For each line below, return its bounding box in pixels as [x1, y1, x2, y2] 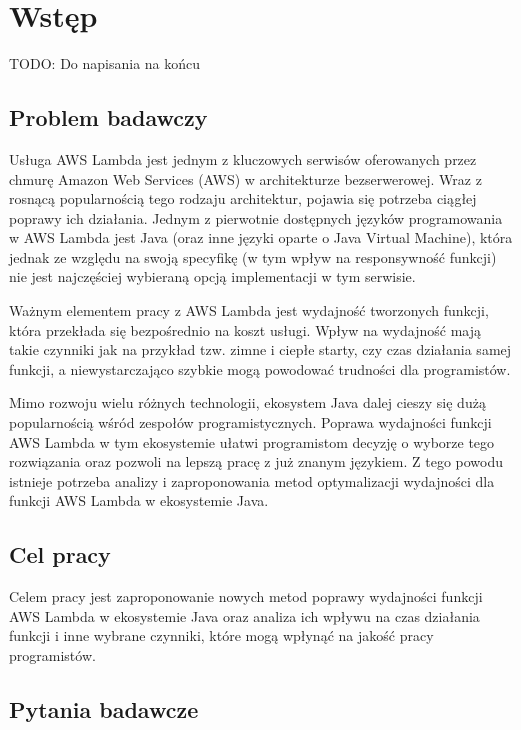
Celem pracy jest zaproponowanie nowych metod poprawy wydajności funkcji [9, 586, 483, 607]
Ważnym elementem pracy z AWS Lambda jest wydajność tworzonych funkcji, [9, 300, 489, 321]
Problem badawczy [9, 102, 208, 133]
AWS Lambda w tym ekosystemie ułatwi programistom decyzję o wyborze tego [9, 431, 495, 452]
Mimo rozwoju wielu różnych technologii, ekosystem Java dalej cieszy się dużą [9, 392, 486, 413]
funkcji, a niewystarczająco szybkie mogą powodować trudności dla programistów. [9, 358, 511, 379]
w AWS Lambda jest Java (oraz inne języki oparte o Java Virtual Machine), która [9, 227, 513, 248]
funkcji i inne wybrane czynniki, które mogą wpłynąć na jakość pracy [9, 625, 434, 646]
